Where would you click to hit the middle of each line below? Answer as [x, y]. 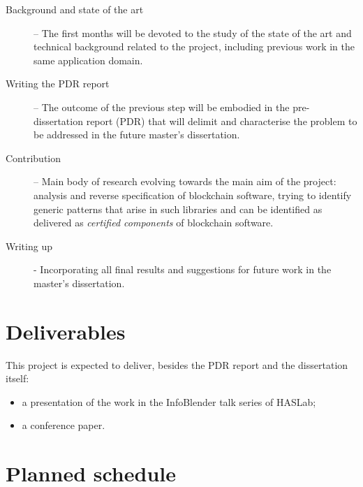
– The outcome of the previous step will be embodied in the [162, 107]
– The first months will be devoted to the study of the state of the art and [193, 32]
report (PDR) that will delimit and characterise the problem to [222, 121]
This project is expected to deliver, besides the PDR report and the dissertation [177, 364]
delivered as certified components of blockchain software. [154, 223]
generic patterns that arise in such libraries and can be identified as [178, 209]
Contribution [34, 158]
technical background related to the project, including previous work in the [194, 46]
